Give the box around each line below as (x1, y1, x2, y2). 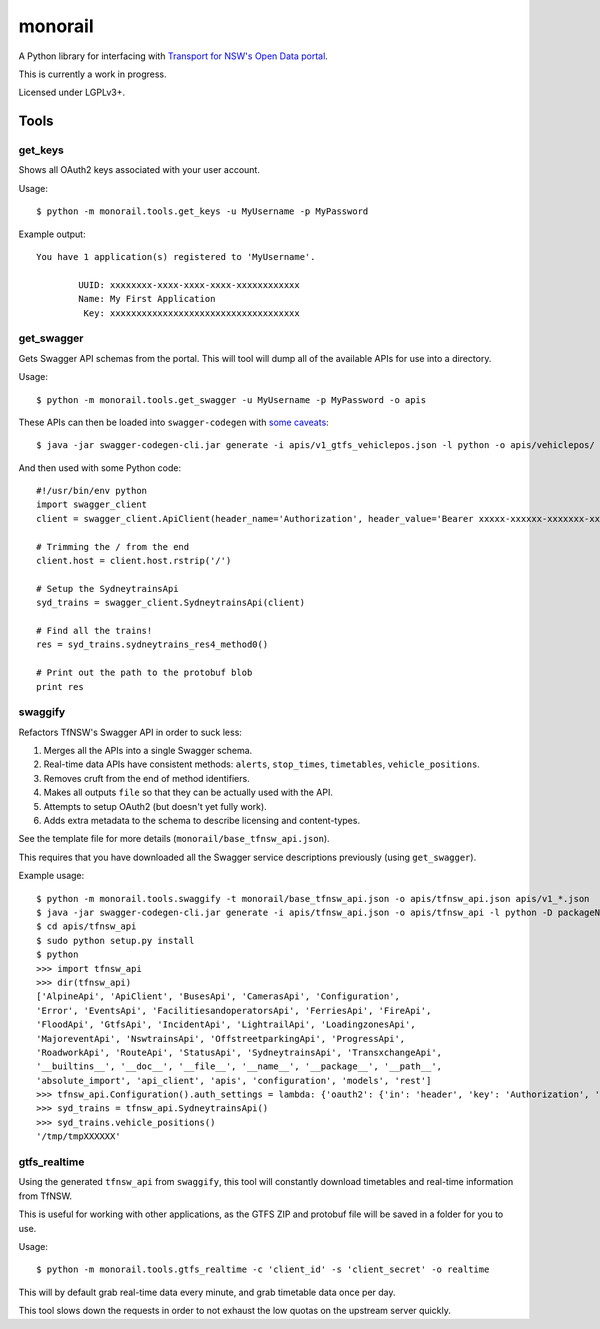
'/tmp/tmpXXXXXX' (36, 1131, 121, 1142)
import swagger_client (36, 499, 148, 510)
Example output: (18, 228, 86, 240)
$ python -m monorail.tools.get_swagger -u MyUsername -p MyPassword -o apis (36, 394, 427, 405)
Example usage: (18, 870, 85, 882)
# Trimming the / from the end (36, 541, 190, 552)
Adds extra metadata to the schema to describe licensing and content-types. (43, 815, 360, 827)
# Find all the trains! (36, 625, 153, 636)
